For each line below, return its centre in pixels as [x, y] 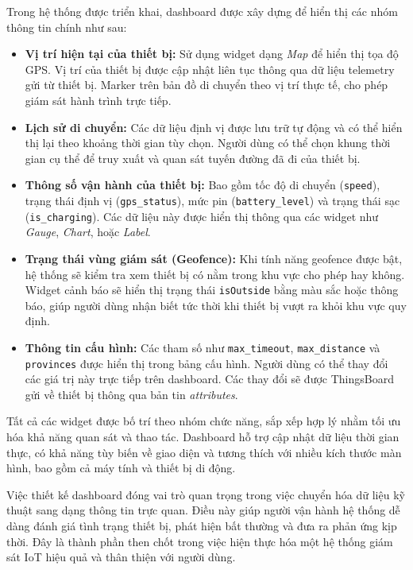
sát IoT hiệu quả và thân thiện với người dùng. [121, 557]
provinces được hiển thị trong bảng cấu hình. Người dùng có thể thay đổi [206, 363]
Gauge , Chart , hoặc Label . [88, 232]
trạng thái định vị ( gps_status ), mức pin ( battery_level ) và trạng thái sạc [212, 200]
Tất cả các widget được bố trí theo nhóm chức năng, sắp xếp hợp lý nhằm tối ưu [204, 421]
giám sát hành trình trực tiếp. [98, 100]
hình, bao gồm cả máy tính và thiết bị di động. [121, 468]
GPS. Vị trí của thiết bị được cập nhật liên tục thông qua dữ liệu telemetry [210, 69]
